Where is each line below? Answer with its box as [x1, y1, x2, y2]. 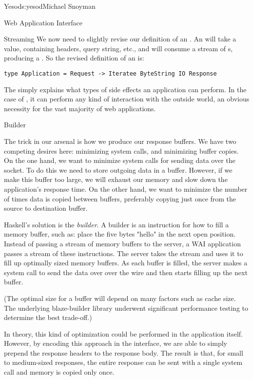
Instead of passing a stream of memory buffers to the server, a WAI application [4, 238, 241, 248]
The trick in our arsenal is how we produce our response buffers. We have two [4, 136, 236, 146]
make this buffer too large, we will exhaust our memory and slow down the [4, 174, 228, 184]
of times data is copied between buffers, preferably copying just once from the [4, 193, 236, 203]
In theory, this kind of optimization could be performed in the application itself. [4, 328, 243, 339]
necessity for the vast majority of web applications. [4, 103, 156, 113]
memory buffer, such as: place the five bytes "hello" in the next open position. [4, 229, 236, 239]
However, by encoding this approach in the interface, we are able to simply [4, 338, 228, 348]
